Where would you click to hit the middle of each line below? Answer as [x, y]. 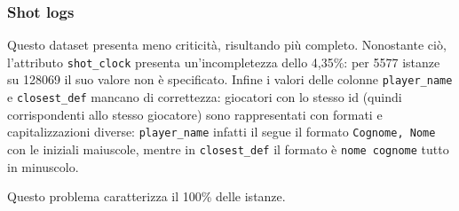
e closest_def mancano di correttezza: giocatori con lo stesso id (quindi [205, 97]
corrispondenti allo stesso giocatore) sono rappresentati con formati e [195, 114]
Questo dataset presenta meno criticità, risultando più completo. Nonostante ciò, [227, 45]
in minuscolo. [43, 166]
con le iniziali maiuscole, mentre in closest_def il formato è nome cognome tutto [228, 149]
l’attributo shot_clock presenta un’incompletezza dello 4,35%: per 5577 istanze [224, 62]
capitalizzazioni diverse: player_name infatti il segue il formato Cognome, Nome [222, 132]
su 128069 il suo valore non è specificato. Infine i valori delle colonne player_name [230, 79]
